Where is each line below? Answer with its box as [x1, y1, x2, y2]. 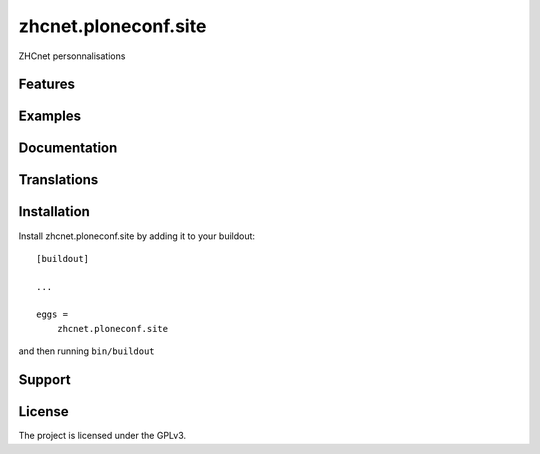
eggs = [36, 309, 69, 320]
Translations [18, 171, 99, 189]
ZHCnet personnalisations [18, 50, 126, 62]
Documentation [18, 140, 118, 157]
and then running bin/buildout [18, 345, 155, 357]
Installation [18, 203, 90, 220]
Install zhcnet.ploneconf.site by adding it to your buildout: [18, 230, 255, 242]
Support [18, 371, 71, 389]
